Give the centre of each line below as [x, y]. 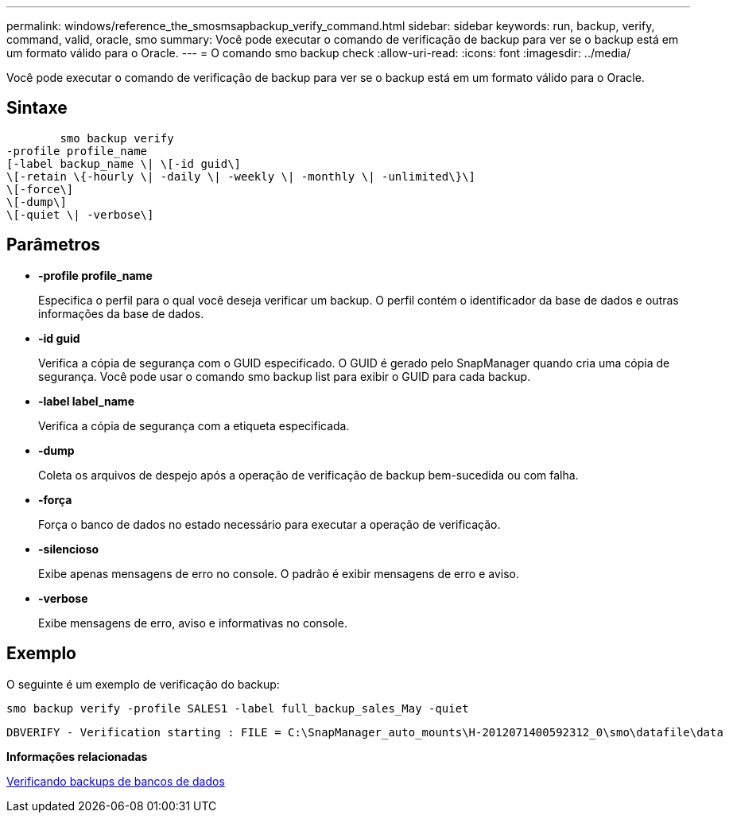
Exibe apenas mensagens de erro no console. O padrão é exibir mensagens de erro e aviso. [279, 573]
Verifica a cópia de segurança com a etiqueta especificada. [194, 425]
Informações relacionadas [77, 756]
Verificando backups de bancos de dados [116, 781]
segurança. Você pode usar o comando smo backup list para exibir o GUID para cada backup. [285, 376]
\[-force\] [40, 189]
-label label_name [86, 401]
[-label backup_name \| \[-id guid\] [124, 163]
